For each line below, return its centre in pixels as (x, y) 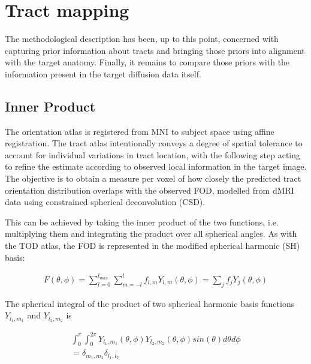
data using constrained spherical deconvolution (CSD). (105, 202)
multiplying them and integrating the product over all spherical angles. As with (151, 234)
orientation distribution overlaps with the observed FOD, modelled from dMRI (150, 190)
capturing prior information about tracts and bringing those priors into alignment (155, 50)
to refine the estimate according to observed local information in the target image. (156, 166)
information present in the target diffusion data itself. (103, 73)
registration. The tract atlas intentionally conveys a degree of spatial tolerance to (154, 143)
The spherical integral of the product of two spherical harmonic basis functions (150, 303)
